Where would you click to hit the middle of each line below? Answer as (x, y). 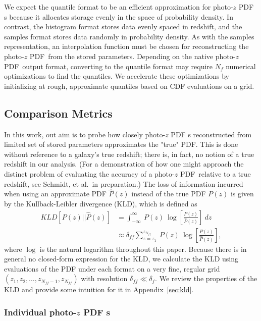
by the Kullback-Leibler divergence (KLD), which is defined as (101, 203)
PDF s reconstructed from (211, 134)
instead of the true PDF (169, 194)
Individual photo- (40, 312)
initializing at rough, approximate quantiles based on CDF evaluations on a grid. (129, 86)
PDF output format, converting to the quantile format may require (109, 66)
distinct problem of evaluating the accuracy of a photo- (89, 173)
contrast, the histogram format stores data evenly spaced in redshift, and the (123, 26)
